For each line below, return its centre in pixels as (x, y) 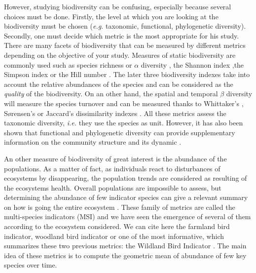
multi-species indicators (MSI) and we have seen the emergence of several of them (128, 216)
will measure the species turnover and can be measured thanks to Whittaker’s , (124, 103)
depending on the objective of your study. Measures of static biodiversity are (120, 55)
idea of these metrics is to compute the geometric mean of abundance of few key (125, 255)
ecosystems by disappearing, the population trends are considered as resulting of (126, 178)
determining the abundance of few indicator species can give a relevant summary (126, 197)
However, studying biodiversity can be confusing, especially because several (118, 6)
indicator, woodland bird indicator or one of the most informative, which (114, 236)
